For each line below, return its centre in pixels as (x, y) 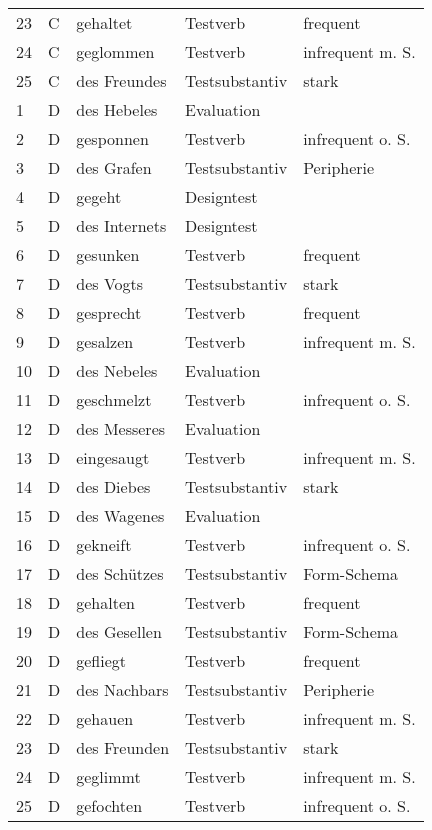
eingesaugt (113, 457)
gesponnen (112, 138)
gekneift (104, 544)
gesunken (108, 254)
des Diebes (113, 486)
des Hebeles (117, 109)
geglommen (115, 51)
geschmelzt (114, 399)
